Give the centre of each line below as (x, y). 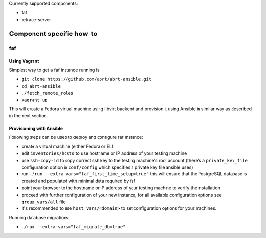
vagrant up (34, 100)
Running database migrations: (39, 217)
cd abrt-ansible (41, 86)
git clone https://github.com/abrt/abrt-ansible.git (86, 79)
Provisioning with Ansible (36, 129)
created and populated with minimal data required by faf (78, 181)
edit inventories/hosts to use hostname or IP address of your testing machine (104, 153)
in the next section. (29, 116)
